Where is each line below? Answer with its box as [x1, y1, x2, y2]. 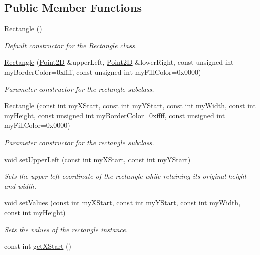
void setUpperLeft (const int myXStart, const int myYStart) [4, 154, 191, 164]
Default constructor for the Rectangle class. [4, 40, 137, 50]
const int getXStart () [4, 241, 71, 251]
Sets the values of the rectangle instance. [4, 224, 128, 234]
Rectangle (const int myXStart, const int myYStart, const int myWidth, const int [4, 100, 256, 111]
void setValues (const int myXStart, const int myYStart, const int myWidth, [4, 197, 241, 208]
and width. [4, 180, 37, 191]
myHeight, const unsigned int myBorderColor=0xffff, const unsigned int [4, 110, 225, 120]
